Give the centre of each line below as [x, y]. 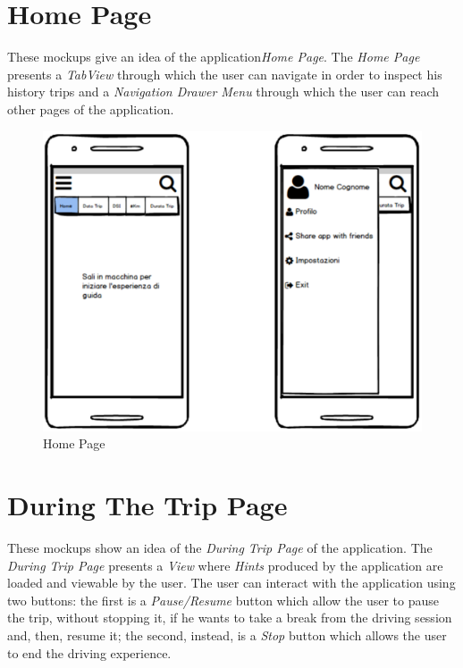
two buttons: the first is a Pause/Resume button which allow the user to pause [223, 600]
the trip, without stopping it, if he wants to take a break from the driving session [230, 618]
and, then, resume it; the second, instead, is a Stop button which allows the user [227, 635]
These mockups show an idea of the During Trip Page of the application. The [220, 548]
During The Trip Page [147, 505]
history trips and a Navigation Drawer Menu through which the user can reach [223, 92]
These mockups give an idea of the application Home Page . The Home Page [214, 57]
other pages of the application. [91, 109]
